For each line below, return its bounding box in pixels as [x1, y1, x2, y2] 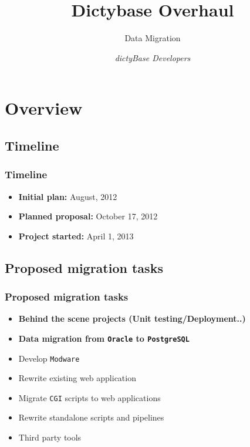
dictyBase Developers [114, 51, 191, 64]
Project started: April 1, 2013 [18, 229, 134, 242]
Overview [5, 96, 83, 120]
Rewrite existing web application [18, 372, 136, 384]
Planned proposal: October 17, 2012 [18, 210, 158, 222]
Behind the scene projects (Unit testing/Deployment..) [18, 312, 246, 325]
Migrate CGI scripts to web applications [18, 391, 161, 403]
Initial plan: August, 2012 [18, 190, 117, 202]
